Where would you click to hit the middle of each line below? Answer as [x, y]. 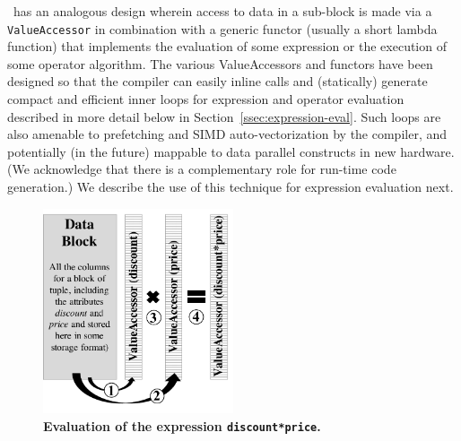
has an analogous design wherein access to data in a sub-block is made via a [222, 11]
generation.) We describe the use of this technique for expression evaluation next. [230, 186]
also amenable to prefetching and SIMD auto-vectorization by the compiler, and [227, 134]
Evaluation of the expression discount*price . [182, 425]
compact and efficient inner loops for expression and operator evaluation [206, 99]
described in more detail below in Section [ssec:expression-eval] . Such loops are [224, 116]
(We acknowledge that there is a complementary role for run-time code [202, 169]
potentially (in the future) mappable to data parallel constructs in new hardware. [231, 151]
